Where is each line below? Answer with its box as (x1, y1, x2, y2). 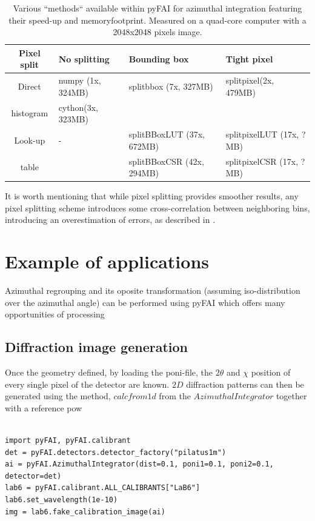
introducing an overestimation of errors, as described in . (5, 213, 216, 226)
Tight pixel (225, 52, 273, 65)
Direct (18, 80, 41, 93)
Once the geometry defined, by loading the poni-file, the (5, 366, 213, 379)
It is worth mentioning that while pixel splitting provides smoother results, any (5, 190, 299, 202)
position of (251, 366, 291, 379)
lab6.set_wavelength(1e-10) (5, 496, 118, 505)
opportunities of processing (5, 308, 105, 320)
